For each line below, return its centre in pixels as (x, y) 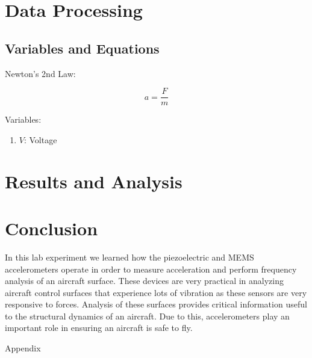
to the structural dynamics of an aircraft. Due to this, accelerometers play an (147, 316)
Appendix (23, 348)
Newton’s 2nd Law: (40, 73)
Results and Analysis (94, 181)
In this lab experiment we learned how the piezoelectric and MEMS (129, 257)
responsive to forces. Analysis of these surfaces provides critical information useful (156, 304)
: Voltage (40, 139)
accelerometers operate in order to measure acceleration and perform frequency (151, 269)
